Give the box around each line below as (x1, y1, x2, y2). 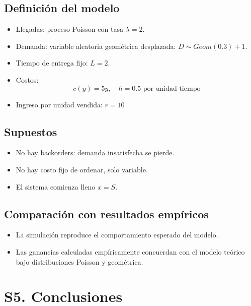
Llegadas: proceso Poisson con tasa (16, 24, 123, 34)
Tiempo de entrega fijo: (16, 57, 88, 68)
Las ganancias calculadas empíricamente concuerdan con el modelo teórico (16, 246, 245, 257)
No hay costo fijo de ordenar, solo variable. (16, 164, 148, 174)
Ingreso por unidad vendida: (16, 99, 103, 109)
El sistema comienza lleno (16, 181, 96, 192)
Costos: (16, 74, 39, 85)
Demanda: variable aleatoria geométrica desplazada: (16, 40, 176, 51)
